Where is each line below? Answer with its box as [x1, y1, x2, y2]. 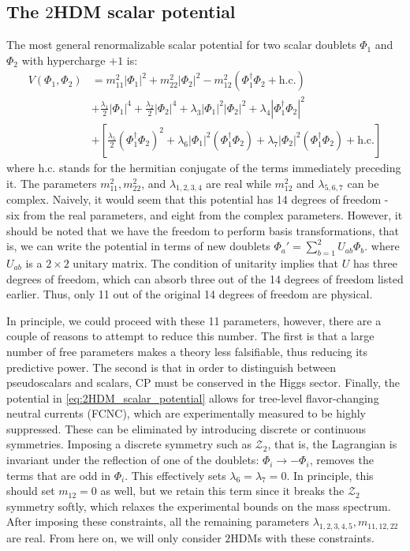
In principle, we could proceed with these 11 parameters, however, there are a [6, 312, 382, 328]
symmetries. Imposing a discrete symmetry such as [6, 436, 252, 452]
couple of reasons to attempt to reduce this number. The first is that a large [6, 328, 375, 344]
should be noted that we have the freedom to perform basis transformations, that [6, 222, 399, 238]
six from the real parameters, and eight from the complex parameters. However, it [6, 206, 403, 223]
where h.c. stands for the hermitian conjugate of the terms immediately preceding [6, 159, 401, 175]
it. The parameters [6, 174, 97, 191]
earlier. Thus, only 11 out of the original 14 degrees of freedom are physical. [6, 286, 373, 302]
